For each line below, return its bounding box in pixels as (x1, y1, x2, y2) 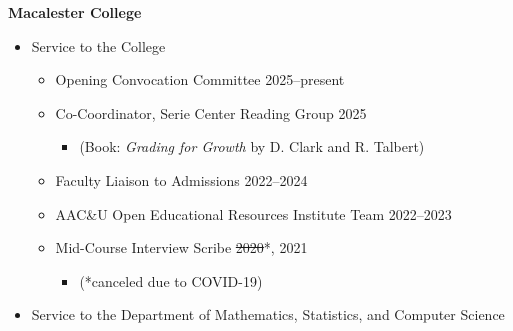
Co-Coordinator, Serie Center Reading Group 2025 (55, 102, 367, 123)
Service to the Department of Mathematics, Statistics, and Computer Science (31, 304, 505, 325)
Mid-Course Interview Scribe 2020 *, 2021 (55, 237, 308, 258)
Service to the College (31, 35, 166, 56)
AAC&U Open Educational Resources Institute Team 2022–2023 (55, 203, 452, 224)
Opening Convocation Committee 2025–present (55, 69, 345, 90)
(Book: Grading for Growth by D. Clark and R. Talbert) (79, 136, 425, 157)
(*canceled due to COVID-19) (79, 270, 263, 291)
